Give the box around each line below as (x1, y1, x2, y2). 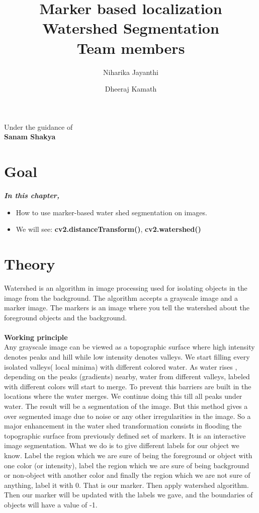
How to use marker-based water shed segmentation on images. (16, 207, 207, 217)
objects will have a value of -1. (4, 499, 98, 509)
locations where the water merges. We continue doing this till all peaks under (4, 391, 242, 401)
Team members (76, 37, 185, 58)
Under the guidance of (4, 121, 73, 132)
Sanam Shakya (4, 131, 56, 142)
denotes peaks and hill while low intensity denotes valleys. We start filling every (4, 352, 250, 362)
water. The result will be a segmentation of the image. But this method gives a (4, 401, 248, 411)
